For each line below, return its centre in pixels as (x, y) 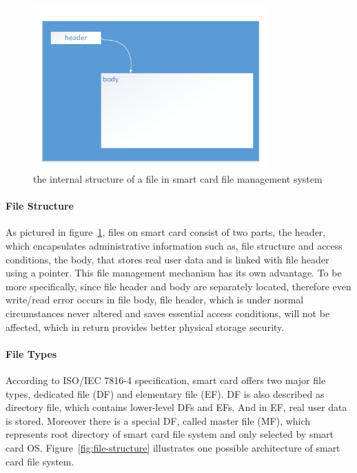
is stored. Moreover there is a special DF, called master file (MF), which (158, 420)
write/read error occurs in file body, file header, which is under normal (155, 300)
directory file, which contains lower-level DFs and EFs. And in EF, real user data (176, 407)
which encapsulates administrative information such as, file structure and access (174, 246)
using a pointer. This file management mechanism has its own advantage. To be (174, 273)
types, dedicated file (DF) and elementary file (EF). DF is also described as (165, 393)
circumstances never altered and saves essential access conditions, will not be (168, 313)
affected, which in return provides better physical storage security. (145, 326)
